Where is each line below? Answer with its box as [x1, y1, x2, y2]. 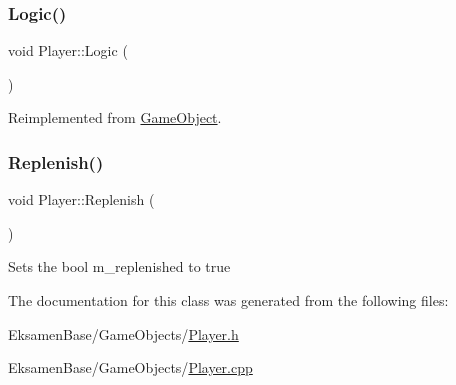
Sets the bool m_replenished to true [8, 256, 231, 277]
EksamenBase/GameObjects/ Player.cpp [8, 357, 253, 378]
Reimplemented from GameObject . [8, 107, 222, 128]
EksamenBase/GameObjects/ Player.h [8, 323, 239, 344]
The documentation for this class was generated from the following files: [8, 290, 449, 310]
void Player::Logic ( [8, 40, 128, 61]
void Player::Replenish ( [8, 189, 155, 210]
